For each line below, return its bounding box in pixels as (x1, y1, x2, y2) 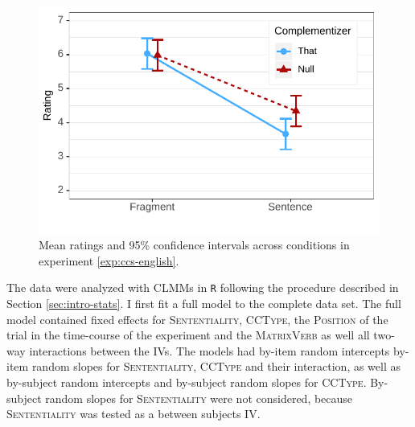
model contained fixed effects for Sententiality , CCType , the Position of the (6, 310, 388, 327)
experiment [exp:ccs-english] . (39, 252, 179, 269)
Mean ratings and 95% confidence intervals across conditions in (39, 236, 350, 253)
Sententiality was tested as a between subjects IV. (6, 405, 261, 422)
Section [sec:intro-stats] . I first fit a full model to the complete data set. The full (6, 295, 401, 312)
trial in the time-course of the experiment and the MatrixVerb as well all (6, 326, 370, 343)
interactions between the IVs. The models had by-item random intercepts (29, 342, 390, 359)
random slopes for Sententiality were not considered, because (45, 389, 353, 406)
